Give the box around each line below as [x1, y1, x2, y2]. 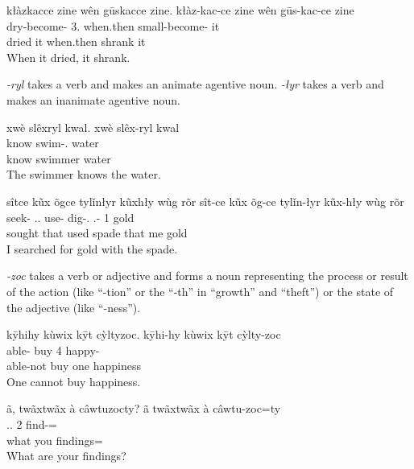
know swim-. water [6, 134, 99, 151]
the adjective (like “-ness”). [6, 298, 141, 315]
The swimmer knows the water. [6, 166, 161, 183]
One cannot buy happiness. [6, 372, 141, 389]
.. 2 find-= [6, 416, 58, 433]
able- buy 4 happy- [6, 341, 100, 358]
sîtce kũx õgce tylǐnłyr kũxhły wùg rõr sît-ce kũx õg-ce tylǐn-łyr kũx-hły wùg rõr [6, 192, 404, 209]
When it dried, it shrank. [6, 48, 130, 65]
